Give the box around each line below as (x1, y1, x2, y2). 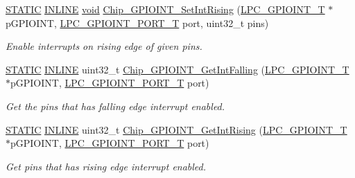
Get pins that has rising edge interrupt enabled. (6, 159, 207, 173)
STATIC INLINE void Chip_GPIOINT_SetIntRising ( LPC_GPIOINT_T (6, 2, 325, 16)
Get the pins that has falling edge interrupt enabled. (6, 98, 225, 113)
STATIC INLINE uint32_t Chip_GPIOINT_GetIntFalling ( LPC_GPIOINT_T (6, 62, 349, 76)
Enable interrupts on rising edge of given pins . (6, 39, 202, 53)
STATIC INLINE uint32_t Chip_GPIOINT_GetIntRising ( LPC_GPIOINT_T (6, 122, 347, 136)
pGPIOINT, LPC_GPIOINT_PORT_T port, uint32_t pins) (6, 15, 269, 30)
